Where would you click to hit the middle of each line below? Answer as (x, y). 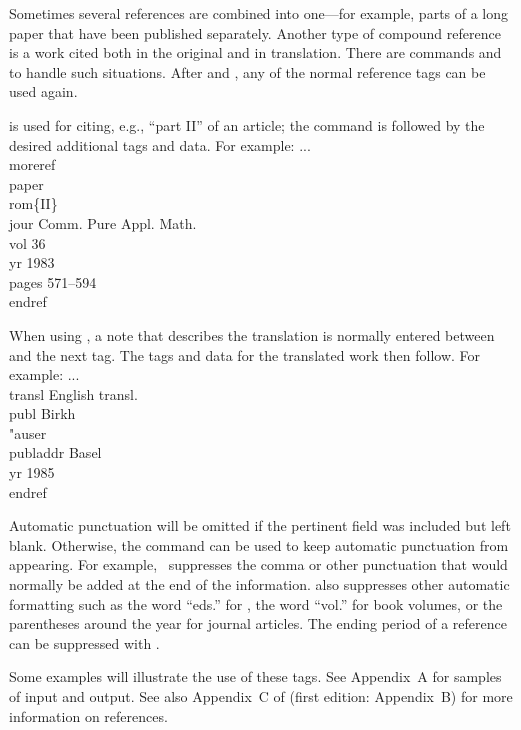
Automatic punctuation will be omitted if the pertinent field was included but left (260, 525)
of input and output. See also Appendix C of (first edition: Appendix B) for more (261, 696)
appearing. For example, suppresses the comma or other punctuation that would (258, 564)
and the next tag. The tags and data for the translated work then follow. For (245, 354)
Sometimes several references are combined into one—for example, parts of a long (259, 13)
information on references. (88, 715)
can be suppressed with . (84, 642)
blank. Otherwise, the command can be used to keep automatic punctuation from (259, 544)
